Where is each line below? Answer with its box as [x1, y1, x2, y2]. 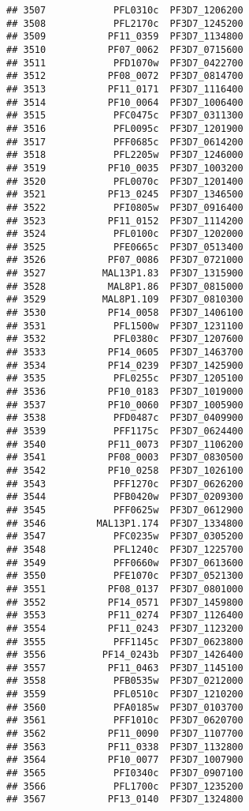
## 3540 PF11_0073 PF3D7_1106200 [6, 438, 243, 450]
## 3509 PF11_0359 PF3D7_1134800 [6, 31, 243, 43]
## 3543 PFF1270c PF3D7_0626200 [6, 478, 243, 490]
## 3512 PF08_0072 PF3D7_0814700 [6, 70, 243, 82]
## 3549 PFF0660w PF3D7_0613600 [6, 557, 243, 569]
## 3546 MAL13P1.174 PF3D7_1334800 [6, 517, 243, 529]
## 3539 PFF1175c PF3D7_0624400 [6, 426, 243, 437]
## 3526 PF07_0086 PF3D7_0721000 [6, 254, 243, 266]
